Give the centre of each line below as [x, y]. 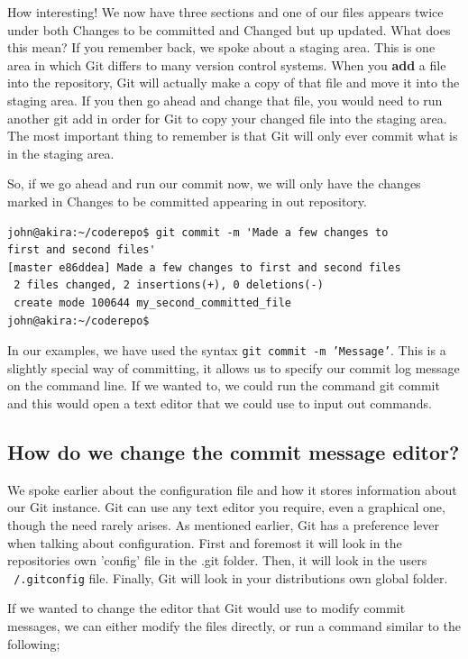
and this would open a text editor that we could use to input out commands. [220, 403]
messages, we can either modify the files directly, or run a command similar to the [234, 625]
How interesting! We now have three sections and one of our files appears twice [225, 12]
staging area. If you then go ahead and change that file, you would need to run [225, 100]
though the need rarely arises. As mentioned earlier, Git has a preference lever [224, 524]
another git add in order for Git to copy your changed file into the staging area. [227, 118]
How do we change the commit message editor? [234, 451]
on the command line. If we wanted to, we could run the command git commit [224, 385]
